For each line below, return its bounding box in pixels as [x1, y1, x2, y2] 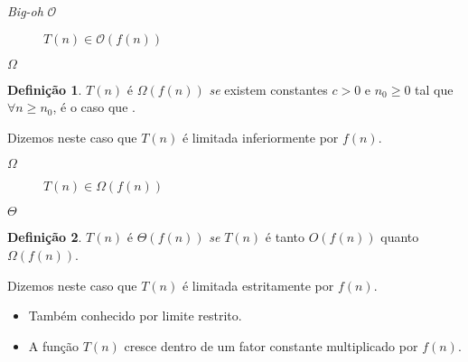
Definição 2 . [7, 227, 82, 246]
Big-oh [7, 2, 43, 20]
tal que [415, 79, 454, 98]
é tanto [265, 227, 305, 246]
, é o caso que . [52, 97, 136, 116]
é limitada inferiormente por [182, 127, 339, 146]
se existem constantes [209, 79, 328, 98]
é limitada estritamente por [182, 275, 334, 294]
